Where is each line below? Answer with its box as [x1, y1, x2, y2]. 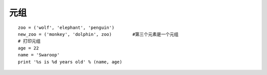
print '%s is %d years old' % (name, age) [18, 59, 123, 65]
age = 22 [18, 45, 39, 51]
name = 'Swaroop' [18, 52, 60, 58]
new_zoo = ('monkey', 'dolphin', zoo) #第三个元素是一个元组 [18, 31, 179, 37]
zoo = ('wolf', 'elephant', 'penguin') [18, 25, 115, 30]
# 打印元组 [18, 38, 41, 44]
